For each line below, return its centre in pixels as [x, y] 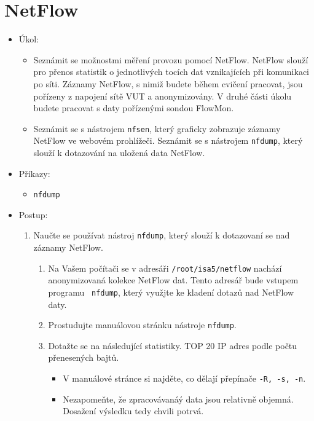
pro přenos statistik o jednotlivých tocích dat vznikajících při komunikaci [171, 72]
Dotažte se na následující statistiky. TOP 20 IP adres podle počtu [173, 345]
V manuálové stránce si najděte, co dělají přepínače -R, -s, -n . [184, 378]
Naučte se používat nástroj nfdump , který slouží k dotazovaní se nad [162, 235]
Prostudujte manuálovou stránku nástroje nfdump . [142, 325]
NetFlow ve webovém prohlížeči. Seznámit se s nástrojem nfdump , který [168, 140]
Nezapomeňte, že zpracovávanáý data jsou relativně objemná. [178, 399]
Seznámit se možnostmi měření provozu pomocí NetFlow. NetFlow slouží [171, 59]
